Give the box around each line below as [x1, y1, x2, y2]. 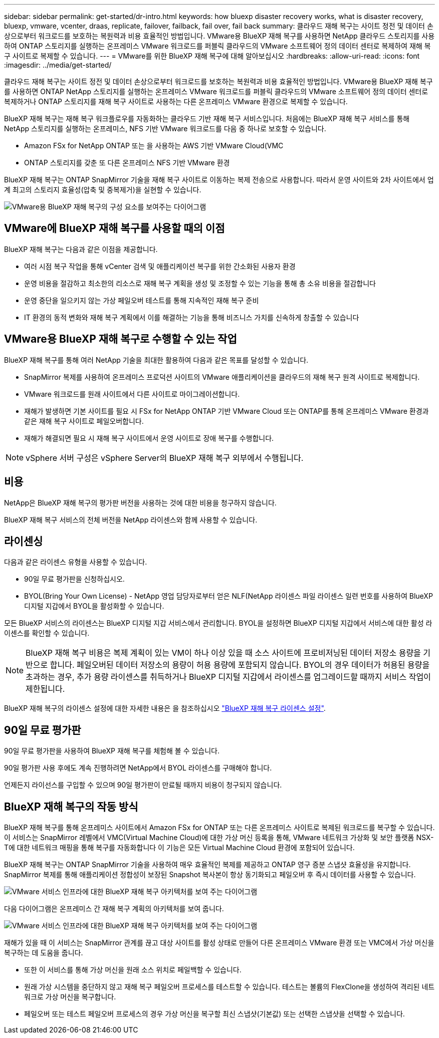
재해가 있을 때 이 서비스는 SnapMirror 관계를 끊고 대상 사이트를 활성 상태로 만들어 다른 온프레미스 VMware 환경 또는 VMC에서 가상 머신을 [4, 938, 434, 947]
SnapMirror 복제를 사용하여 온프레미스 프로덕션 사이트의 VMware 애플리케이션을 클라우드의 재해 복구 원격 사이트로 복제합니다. [24, 372, 420, 381]
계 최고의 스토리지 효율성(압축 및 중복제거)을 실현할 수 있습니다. [4, 185, 201, 194]
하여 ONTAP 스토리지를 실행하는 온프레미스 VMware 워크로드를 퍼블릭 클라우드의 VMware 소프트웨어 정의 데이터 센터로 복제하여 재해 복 [4, 42, 431, 50]
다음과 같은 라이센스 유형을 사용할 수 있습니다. [4, 558, 147, 567]
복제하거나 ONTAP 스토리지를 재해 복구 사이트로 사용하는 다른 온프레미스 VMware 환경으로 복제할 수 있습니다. [4, 97, 348, 106]
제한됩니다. [26, 684, 65, 694]
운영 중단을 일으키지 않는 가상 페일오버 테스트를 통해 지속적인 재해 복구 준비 [24, 296, 259, 305]
